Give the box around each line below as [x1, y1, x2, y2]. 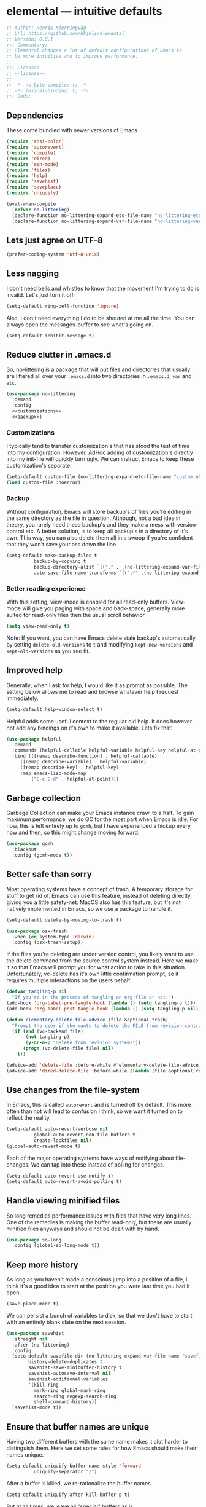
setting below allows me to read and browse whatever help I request [6, 688, 179, 695]
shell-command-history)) [33, 1399, 97, 1405]
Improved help [6, 665, 63, 675]
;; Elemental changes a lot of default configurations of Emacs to [6, 47, 183, 53]
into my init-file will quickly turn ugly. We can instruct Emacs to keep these [6, 455, 194, 463]
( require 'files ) [6, 167, 51, 173]
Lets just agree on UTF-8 [6, 235, 103, 245]
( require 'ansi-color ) [6, 138, 64, 145]
